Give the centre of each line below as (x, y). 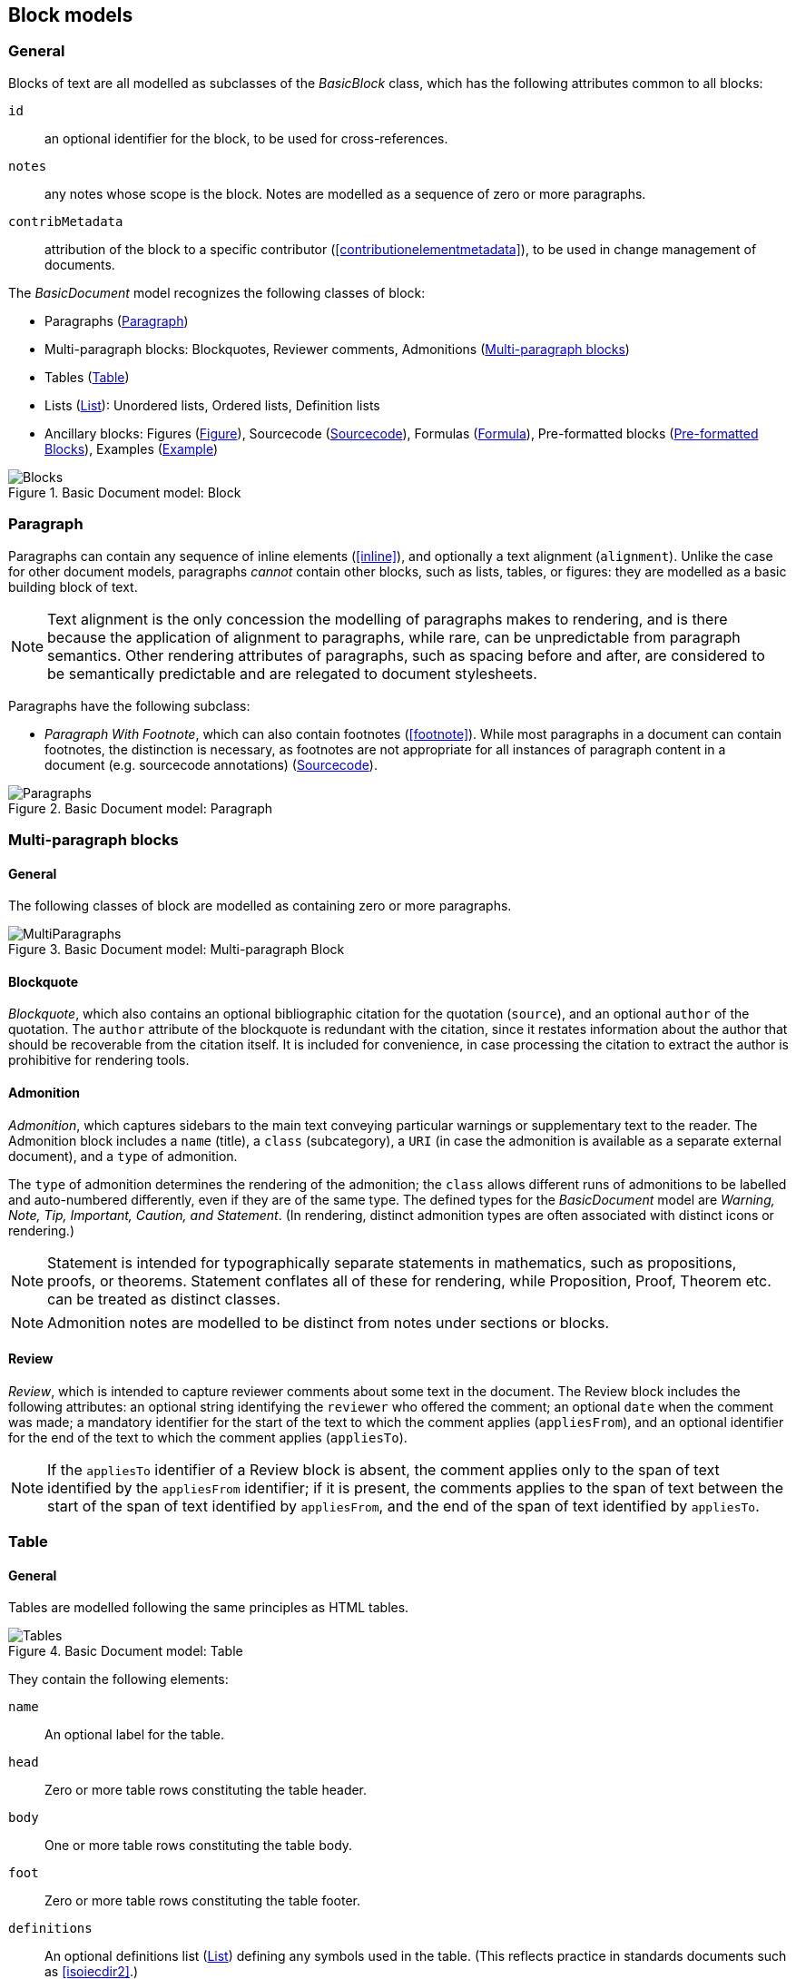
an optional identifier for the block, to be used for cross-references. (246, 138)
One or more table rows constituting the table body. (199, 1846)
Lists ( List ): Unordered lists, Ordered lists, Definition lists (212, 405)
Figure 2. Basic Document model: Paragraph (141, 808)
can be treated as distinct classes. (164, 1299)
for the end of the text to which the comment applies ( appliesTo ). (208, 1437)
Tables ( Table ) (87, 377)
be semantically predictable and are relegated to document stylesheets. (292, 673)
